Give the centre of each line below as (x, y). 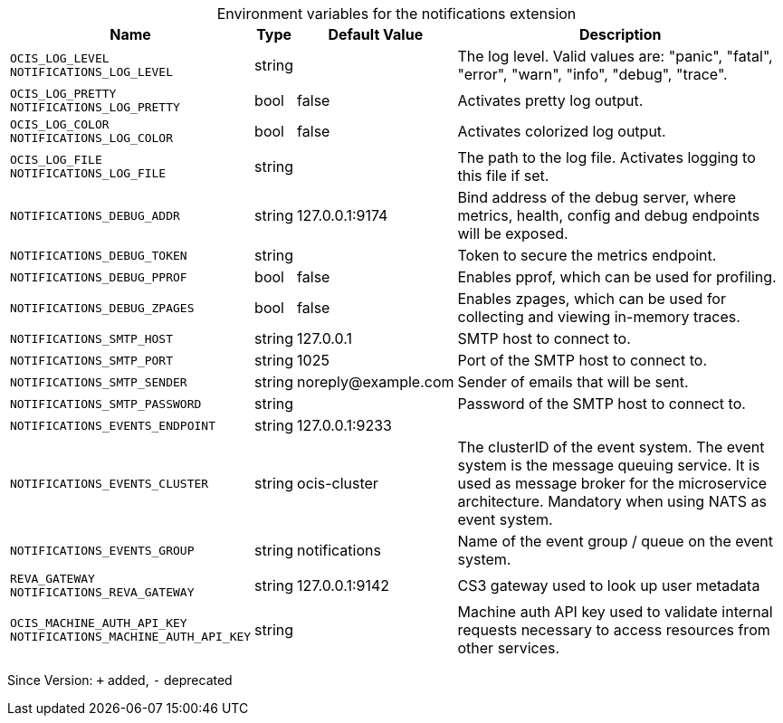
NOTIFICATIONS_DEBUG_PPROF (99, 277)
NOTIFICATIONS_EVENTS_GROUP (102, 550)
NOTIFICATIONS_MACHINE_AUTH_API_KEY (131, 637)
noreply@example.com (376, 382)
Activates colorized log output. (562, 131)
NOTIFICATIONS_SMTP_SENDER (99, 382)
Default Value (376, 34)
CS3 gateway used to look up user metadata (609, 585)
